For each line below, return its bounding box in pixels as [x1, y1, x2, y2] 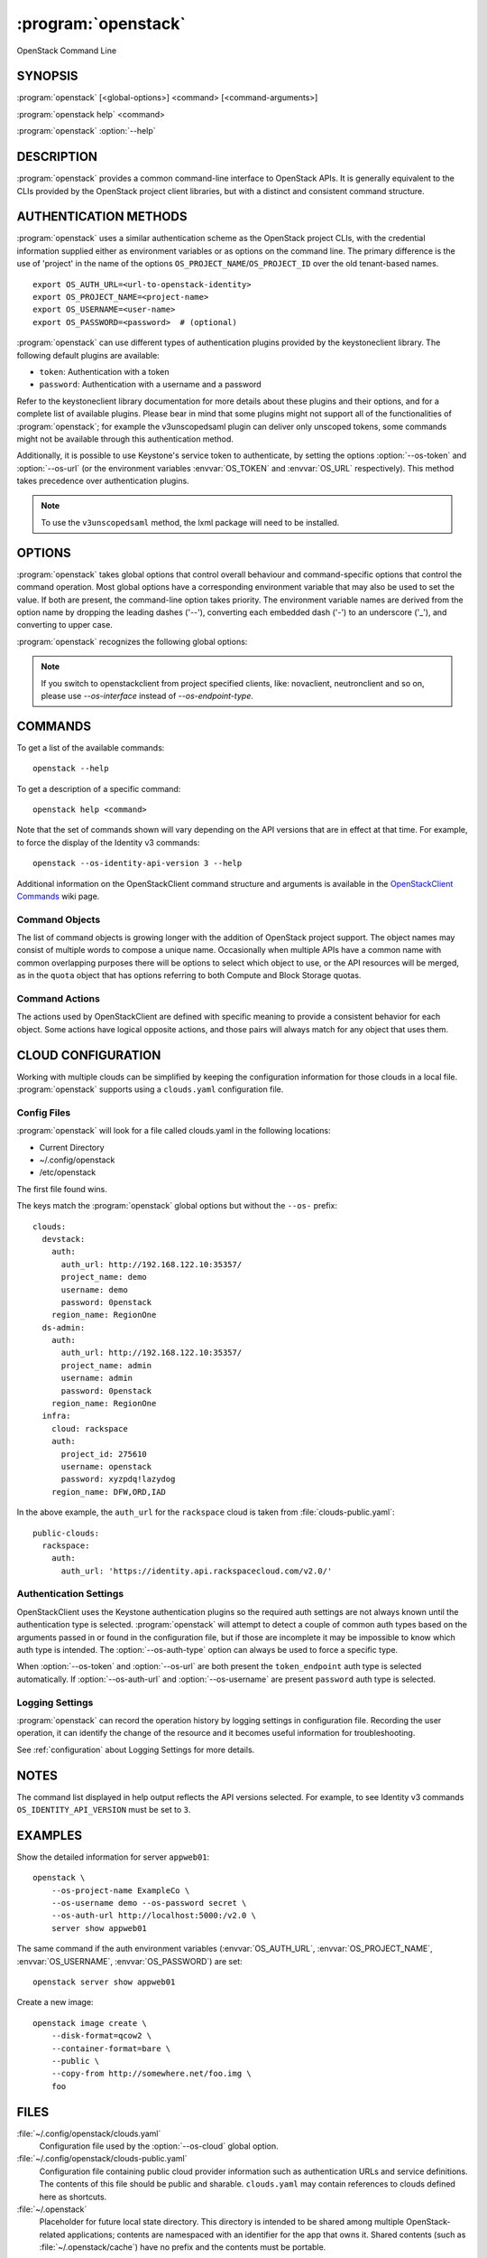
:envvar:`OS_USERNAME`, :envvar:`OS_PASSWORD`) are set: [16, 1955, 243, 1966]
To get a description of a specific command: [16, 783, 181, 794]
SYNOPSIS [16, 69, 78, 84]
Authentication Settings [16, 1588, 124, 1600]
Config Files [16, 1106, 71, 1119]
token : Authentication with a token [39, 366, 170, 377]
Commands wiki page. [16, 891, 100, 901]
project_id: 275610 [60, 1449, 148, 1459]
